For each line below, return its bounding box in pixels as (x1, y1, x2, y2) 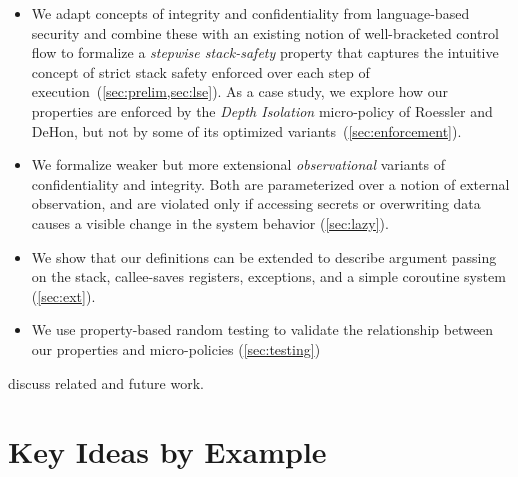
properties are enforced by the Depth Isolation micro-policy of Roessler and (31, 100, 493, 121)
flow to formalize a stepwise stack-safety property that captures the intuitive (31, 42, 499, 63)
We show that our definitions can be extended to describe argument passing (31, 246, 497, 267)
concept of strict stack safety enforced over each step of (31, 61, 370, 82)
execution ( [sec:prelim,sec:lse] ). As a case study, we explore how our (31, 81, 449, 102)
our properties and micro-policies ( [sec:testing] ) (31, 338, 321, 359)
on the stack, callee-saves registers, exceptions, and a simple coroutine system (31, 266, 506, 287)
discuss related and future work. (8, 372, 204, 393)
